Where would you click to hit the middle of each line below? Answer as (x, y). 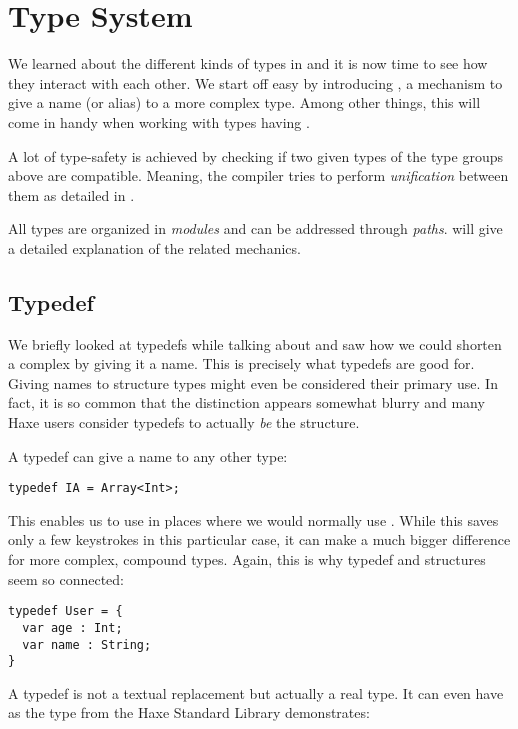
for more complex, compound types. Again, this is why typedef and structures (247, 559)
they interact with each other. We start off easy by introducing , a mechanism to (255, 82)
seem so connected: (66, 578)
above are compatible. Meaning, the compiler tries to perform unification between (258, 175)
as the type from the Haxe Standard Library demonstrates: (189, 712)
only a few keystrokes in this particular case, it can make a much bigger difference (259, 539)
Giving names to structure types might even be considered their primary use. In (253, 382)
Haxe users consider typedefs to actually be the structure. (184, 422)
